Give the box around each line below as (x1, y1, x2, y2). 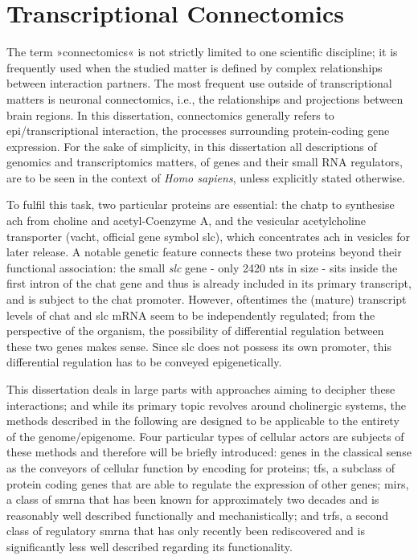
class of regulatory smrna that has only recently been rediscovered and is (6, 522, 365, 539)
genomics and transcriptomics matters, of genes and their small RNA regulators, (6, 153, 403, 170)
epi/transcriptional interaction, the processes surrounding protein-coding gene (6, 122, 390, 139)
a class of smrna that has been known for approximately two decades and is (6, 491, 379, 508)
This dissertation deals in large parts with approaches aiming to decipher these (6, 381, 395, 397)
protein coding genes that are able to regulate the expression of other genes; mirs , (6, 475, 409, 492)
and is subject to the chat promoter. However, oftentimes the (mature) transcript (6, 291, 407, 308)
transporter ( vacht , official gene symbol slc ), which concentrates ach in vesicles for (6, 227, 410, 244)
